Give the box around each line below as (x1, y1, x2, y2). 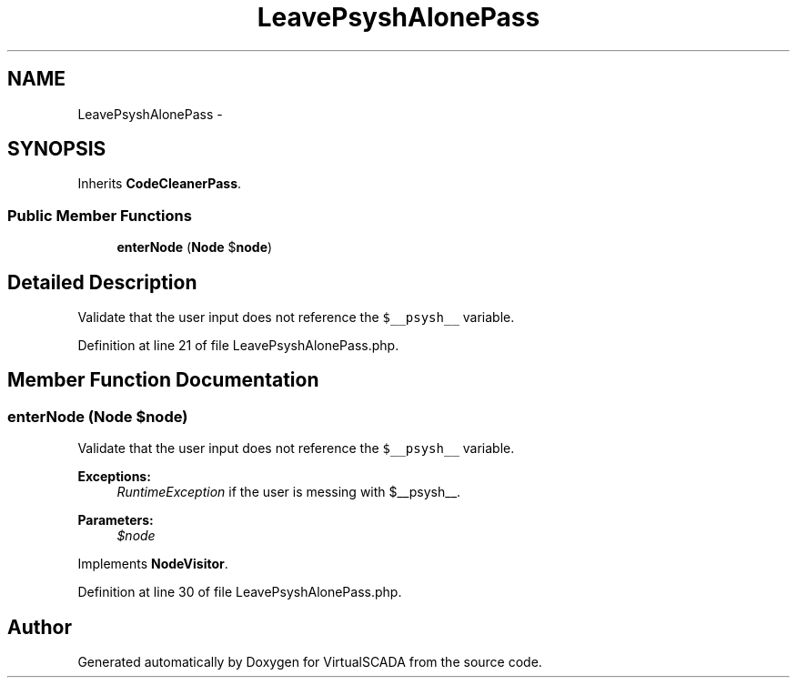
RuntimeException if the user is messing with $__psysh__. (116, 484, 461, 500)
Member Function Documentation (7, 368, 319, 392)
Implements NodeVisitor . (77, 556, 228, 572)
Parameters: (77, 512, 154, 529)
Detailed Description (7, 270, 197, 294)
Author (7, 615, 72, 639)
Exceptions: (77, 468, 151, 485)
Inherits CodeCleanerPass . (77, 176, 242, 192)
